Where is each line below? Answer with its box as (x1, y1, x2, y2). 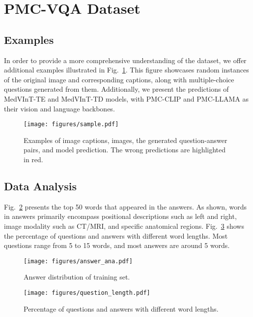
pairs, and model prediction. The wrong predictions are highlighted (24, 144, 226, 155)
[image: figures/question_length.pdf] (24, 289, 150, 296)
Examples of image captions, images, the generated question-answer (24, 135, 227, 145)
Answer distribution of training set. (24, 272, 130, 282)
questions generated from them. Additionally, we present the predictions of (4, 84, 229, 94)
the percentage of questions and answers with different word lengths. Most (4, 230, 228, 241)
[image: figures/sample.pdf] (24, 121, 119, 128)
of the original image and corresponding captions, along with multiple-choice (4, 74, 234, 84)
